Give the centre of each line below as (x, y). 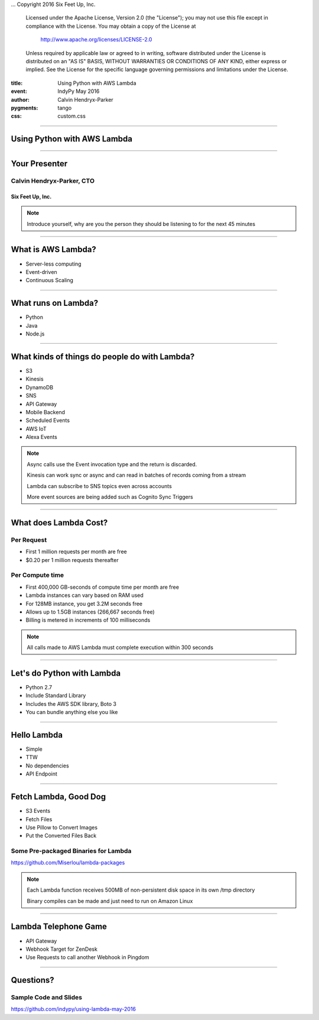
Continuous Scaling (50, 280)
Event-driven (41, 272)
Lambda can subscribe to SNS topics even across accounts (100, 486)
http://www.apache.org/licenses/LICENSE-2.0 (96, 40)
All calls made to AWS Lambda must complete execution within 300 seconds (120, 647)
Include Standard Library (56, 696)
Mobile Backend (45, 412)
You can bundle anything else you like (72, 712)
